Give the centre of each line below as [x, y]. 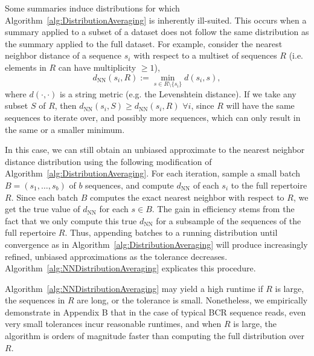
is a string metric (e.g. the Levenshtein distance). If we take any [178, 93]
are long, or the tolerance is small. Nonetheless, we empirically [192, 300]
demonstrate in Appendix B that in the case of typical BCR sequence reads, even [155, 312]
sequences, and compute [130, 185]
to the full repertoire [269, 185]
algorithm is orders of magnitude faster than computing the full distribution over [155, 336]
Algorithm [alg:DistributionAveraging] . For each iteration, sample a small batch [152, 173]
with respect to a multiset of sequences [205, 55]
